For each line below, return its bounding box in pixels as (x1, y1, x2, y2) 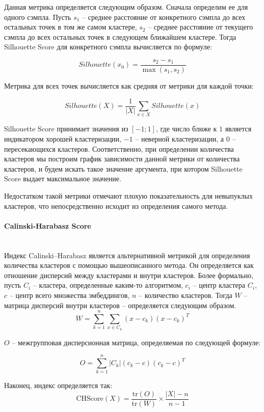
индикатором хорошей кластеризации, (4, 133, 121, 144)
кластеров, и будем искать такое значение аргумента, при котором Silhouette (4, 163, 243, 174)
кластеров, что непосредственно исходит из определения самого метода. (4, 200, 228, 211)
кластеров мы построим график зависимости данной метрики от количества (4, 153, 240, 164)
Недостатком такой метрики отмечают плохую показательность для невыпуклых (4, 190, 253, 201)
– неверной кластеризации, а (135, 133, 224, 144)
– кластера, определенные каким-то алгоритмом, (33, 280, 183, 290)
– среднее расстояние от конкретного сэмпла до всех (82, 11, 246, 22)
